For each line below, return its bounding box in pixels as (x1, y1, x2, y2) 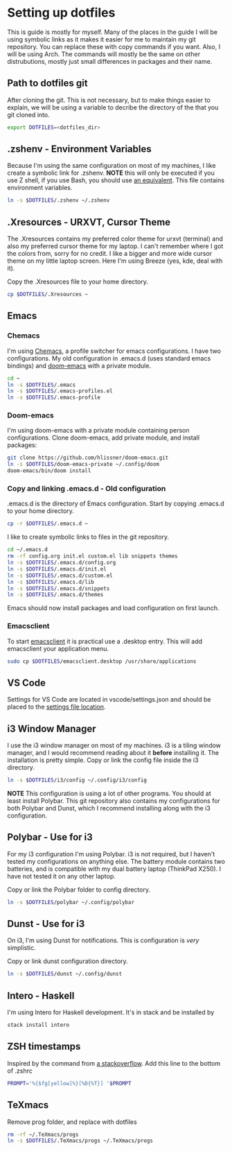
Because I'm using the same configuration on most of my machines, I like (7, 162, 216, 170)
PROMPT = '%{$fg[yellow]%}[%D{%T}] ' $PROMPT (7, 1080, 132, 1087)
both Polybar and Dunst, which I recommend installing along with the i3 (7, 804, 211, 812)
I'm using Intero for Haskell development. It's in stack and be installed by (7, 1008, 215, 1016)
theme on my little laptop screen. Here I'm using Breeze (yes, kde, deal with (7, 257, 223, 265)
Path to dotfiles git (7, 78, 88, 89)
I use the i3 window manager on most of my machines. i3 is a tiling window (7, 741, 222, 750)
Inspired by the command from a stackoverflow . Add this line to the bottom (7, 1059, 220, 1067)
